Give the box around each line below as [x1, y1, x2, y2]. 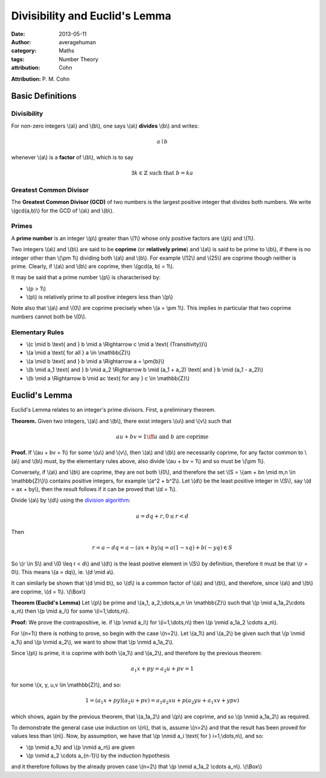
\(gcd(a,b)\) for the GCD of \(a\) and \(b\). [11, 206, 114, 214]
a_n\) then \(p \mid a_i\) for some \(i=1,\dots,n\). [11, 607, 130, 615]
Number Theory [59, 55, 99, 63]
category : [11, 47, 37, 54]
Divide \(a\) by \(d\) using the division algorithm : [11, 496, 131, 504]
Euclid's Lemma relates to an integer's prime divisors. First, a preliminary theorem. [11, 406, 216, 414]
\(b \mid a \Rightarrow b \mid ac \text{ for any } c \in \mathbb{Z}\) [26, 374, 190, 381]
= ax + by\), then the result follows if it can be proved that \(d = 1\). [11, 485, 177, 493]
